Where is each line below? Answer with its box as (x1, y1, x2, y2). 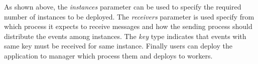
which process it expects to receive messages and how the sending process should (4, 21, 252, 31)
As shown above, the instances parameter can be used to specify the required (4, 1, 241, 11)
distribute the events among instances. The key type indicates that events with (4, 30, 246, 41)
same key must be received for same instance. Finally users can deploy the (4, 40, 232, 51)
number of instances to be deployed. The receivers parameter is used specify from (4, 11, 254, 21)
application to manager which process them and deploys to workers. (4, 50, 213, 60)
